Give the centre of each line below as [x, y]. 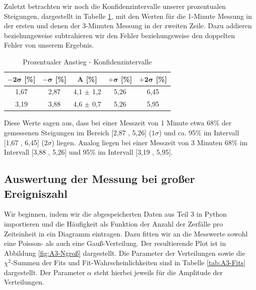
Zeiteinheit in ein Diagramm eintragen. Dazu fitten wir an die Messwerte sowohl [126, 233]
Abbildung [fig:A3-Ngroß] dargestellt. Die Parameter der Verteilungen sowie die [125, 253]
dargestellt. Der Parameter [45, 272]
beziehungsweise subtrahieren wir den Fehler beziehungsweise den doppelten [120, 35]
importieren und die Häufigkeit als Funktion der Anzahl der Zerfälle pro [114, 223]
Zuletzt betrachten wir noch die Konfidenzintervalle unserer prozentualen [115, 6]
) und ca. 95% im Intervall [199, 132]
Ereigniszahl [36, 193]
